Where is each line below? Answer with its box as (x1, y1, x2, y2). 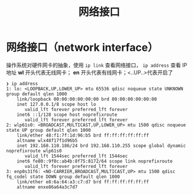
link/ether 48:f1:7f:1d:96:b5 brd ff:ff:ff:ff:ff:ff (17, 132, 149, 138)
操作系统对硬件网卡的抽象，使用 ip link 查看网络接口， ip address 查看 (6, 61, 181, 69)
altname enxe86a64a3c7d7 (17, 184, 78, 190)
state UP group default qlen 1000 (6, 127, 91, 133)
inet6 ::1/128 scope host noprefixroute (17, 112, 117, 118)
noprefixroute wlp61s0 (6, 148, 62, 154)
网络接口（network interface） (6, 41, 158, 54)
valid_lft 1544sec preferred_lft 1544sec (24, 153, 128, 159)
